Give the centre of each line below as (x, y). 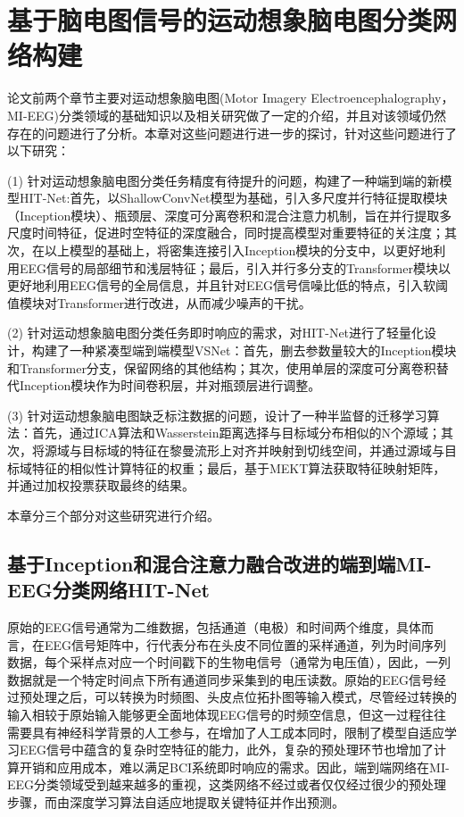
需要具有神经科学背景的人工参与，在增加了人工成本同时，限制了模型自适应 (226, 732)
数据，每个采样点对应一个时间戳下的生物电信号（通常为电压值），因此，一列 (229, 662)
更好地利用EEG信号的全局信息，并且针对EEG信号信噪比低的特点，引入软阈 (228, 285)
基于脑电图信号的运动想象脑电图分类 (220, 20)
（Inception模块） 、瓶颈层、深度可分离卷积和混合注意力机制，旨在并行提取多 (230, 215)
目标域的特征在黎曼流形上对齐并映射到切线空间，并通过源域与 (263, 450)
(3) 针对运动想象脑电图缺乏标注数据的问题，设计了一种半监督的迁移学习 (217, 415)
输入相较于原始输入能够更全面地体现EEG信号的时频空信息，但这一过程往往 (227, 714)
